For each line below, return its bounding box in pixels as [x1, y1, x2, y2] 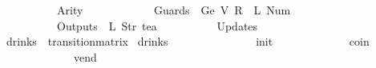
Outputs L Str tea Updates [56, 17, 258, 34]
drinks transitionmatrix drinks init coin [6, 33, 370, 50]
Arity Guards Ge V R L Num [56, 2, 291, 18]
